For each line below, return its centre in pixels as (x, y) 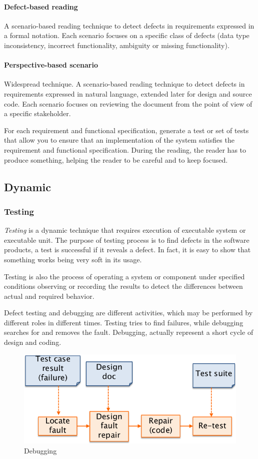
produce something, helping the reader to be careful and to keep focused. (116, 159)
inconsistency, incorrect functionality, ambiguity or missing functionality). (117, 45)
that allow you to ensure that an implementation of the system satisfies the (119, 140)
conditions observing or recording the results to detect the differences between (123, 286)
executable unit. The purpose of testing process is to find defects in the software (127, 240)
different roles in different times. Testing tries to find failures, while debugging (124, 322)
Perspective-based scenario (51, 65)
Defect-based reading (41, 6)
